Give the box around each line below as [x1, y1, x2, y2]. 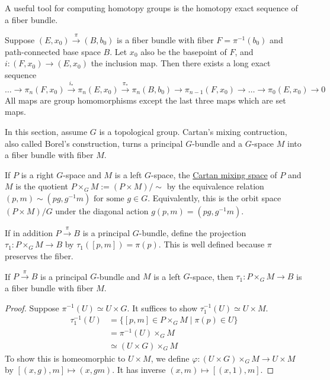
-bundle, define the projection [139, 226, 246, 239]
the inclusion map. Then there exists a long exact [91, 57, 271, 69]
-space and [63, 168, 101, 181]
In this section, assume [5, 125, 88, 137]
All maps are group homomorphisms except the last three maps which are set [5, 94, 286, 106]
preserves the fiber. [5, 249, 73, 262]
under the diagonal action [55, 204, 149, 217]
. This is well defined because [158, 238, 265, 250]
